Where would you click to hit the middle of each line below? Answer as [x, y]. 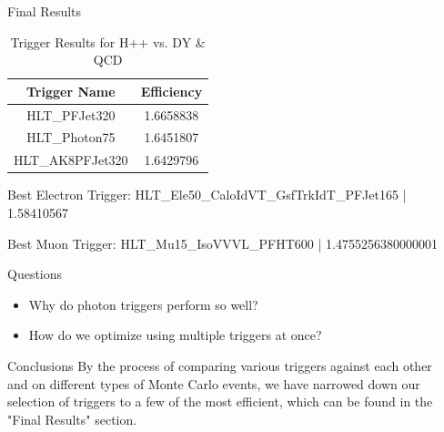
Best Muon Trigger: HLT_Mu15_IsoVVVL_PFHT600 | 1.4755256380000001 [222, 243]
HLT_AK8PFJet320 [71, 160]
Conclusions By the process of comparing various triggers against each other [220, 365]
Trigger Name [71, 91]
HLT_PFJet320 [71, 114]
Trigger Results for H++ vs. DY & [108, 41]
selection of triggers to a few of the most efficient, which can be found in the [220, 401]
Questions [35, 274]
